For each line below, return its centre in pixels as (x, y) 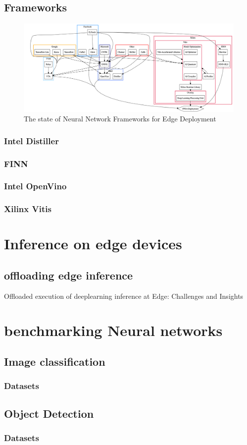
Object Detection (49, 413)
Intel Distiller (31, 140)
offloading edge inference (69, 275)
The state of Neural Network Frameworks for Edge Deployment (120, 119)
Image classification (55, 362)
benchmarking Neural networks (113, 330)
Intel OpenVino (35, 186)
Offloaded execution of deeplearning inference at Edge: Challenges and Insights (124, 296)
